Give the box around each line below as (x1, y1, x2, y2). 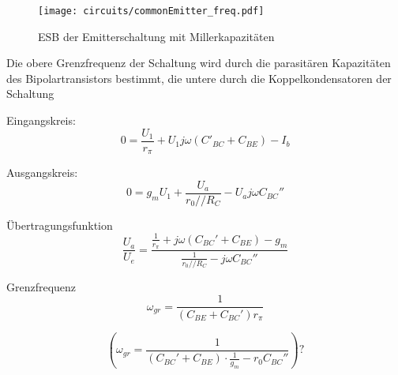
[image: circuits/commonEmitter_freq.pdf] (38, 6, 265, 17)
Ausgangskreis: (6, 164, 78, 181)
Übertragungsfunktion (6, 216, 113, 233)
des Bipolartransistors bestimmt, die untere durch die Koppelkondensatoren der (6, 69, 392, 86)
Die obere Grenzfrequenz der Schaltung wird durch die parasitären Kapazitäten (6, 54, 391, 71)
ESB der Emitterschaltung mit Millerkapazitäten (38, 28, 275, 44)
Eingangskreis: (6, 112, 76, 129)
